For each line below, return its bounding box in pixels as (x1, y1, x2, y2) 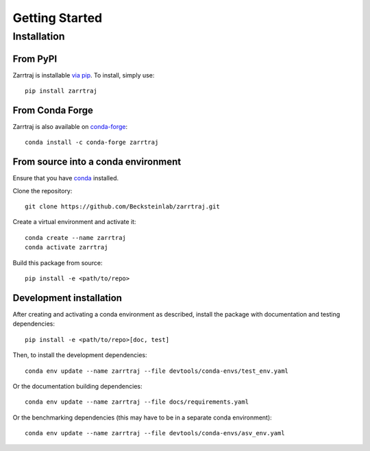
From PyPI (12, 53, 58, 64)
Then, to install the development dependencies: (12, 351, 147, 359)
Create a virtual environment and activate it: (12, 218, 136, 226)
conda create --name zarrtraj (25, 234, 127, 241)
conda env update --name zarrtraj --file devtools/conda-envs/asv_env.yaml (25, 429, 285, 437)
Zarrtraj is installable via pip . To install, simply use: (12, 71, 155, 79)
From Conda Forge (12, 104, 94, 116)
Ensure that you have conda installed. (12, 174, 119, 182)
